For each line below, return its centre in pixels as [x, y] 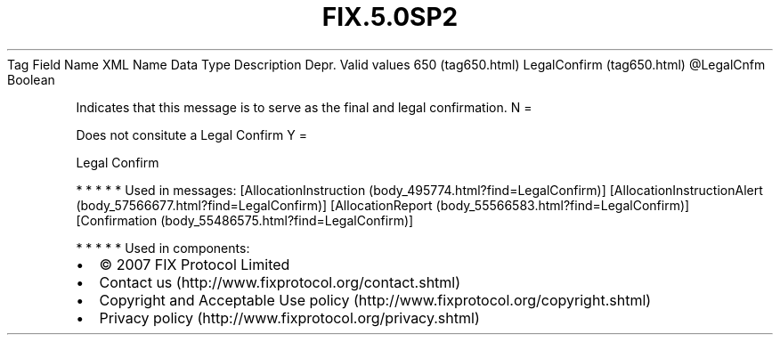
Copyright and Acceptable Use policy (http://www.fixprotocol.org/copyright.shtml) [375, 300]
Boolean [31, 79]
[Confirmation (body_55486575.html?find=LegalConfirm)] [245, 220]
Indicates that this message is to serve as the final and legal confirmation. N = [304, 107]
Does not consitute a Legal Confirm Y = [191, 134]
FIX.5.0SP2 [390, 17]
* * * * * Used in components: [163, 248]
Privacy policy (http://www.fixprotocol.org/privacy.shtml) [289, 318]
